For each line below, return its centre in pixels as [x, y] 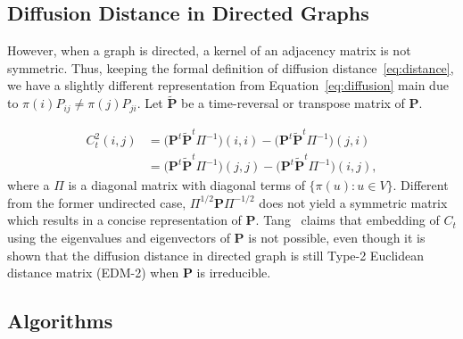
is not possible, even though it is [337, 237]
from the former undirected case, [97, 202]
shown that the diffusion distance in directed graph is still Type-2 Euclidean [215, 255]
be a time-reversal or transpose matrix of [293, 103]
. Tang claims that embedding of [347, 220]
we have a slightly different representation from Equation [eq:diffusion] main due [228, 85]
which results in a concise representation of [124, 220]
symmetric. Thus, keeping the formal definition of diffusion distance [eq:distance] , [231, 67]
